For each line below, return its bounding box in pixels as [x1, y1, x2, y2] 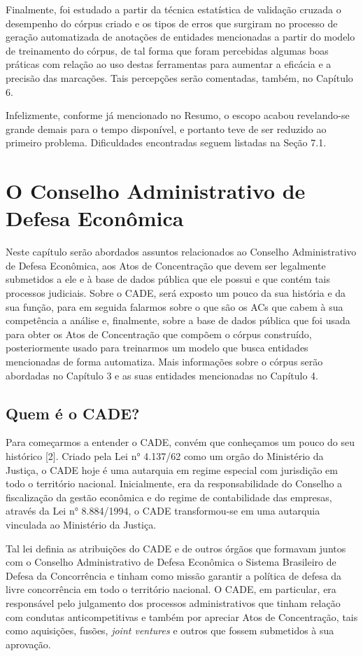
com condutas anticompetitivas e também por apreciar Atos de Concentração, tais [6, 609, 358, 624]
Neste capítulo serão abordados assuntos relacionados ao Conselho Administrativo [6, 244, 357, 259]
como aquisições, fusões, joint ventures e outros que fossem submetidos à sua [6, 623, 334, 638]
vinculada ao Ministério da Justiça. [6, 517, 157, 531]
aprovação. [6, 636, 51, 651]
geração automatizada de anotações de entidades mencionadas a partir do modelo [6, 29, 355, 44]
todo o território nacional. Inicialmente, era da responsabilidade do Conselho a [6, 476, 343, 491]
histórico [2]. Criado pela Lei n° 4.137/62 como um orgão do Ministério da [6, 448, 324, 463]
